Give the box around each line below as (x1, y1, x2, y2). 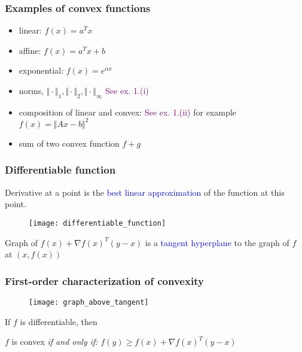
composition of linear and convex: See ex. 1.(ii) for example (19, 105, 236, 118)
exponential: (19, 64, 64, 77)
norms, (19, 84, 44, 96)
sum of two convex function (19, 136, 120, 149)
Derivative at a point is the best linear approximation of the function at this (5, 186, 285, 198)
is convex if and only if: (11, 335, 98, 348)
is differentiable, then (20, 315, 97, 327)
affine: (19, 44, 41, 56)
